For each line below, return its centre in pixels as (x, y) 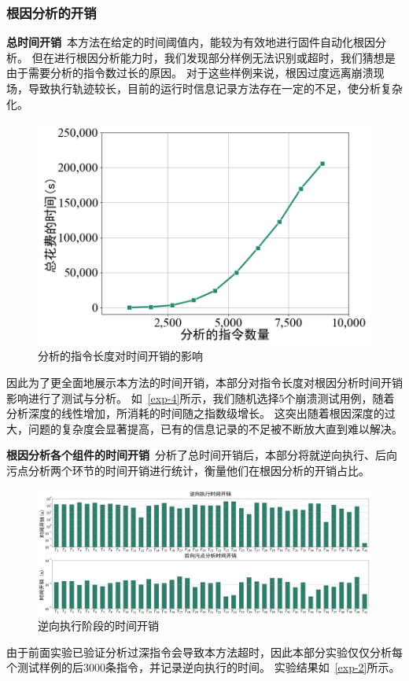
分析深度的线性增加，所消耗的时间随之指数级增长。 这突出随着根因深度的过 (201, 413)
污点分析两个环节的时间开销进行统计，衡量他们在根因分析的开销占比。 (188, 470)
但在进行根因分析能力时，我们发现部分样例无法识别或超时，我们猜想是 (214, 57)
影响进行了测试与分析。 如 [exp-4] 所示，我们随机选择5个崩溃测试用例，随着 (201, 398)
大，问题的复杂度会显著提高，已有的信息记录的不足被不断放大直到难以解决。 (204, 428)
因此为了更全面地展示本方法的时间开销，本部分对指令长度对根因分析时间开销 (204, 383)
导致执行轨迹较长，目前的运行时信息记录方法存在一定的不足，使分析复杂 (215, 88)
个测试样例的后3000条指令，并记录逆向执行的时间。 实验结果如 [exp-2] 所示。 (203, 667)
